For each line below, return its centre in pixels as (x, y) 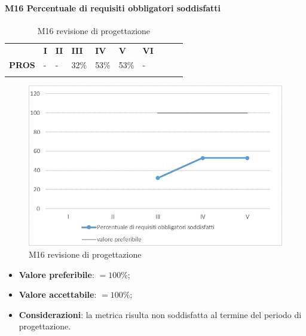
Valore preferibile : (56, 274)
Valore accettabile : (58, 294)
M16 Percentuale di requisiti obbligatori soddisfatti (113, 7)
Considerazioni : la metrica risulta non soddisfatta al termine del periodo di (160, 314)
